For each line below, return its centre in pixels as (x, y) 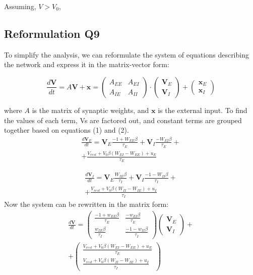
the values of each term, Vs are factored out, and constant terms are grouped (123, 120)
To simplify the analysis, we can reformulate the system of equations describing (126, 54)
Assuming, (20, 6)
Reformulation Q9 (52, 33)
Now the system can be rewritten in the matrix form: (86, 204)
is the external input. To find (203, 110)
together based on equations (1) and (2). (67, 130)
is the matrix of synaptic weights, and (90, 110)
